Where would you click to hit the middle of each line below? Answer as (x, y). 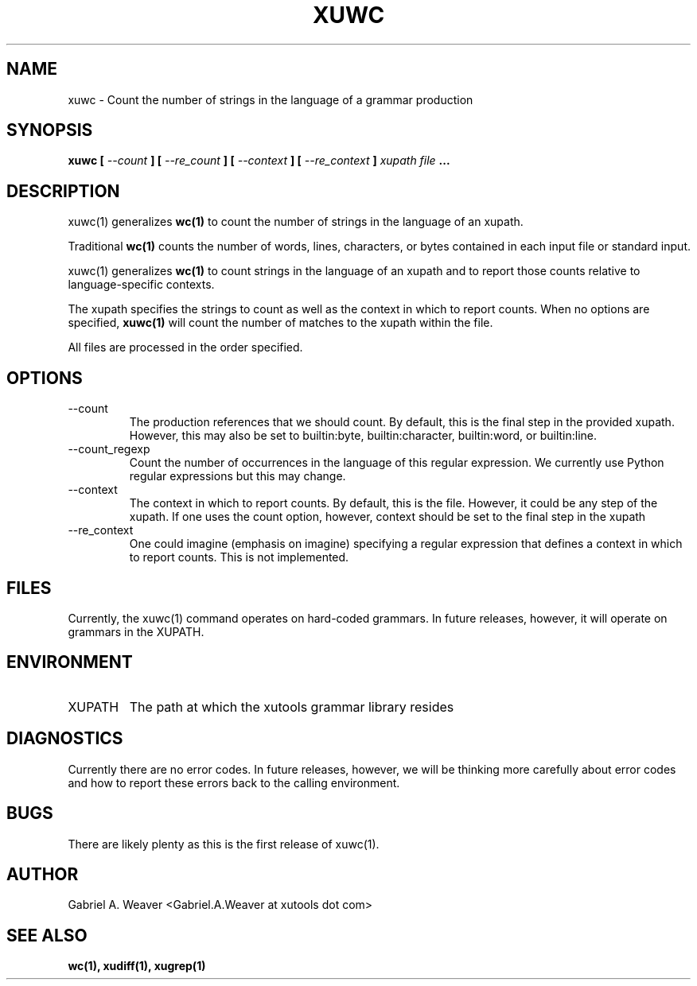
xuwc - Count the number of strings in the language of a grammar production (271, 99)
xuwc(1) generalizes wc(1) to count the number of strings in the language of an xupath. (296, 222)
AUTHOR (43, 874)
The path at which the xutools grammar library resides (292, 707)
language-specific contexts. (141, 285)
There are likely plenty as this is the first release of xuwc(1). (224, 844)
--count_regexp (109, 449)
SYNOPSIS (50, 130)
